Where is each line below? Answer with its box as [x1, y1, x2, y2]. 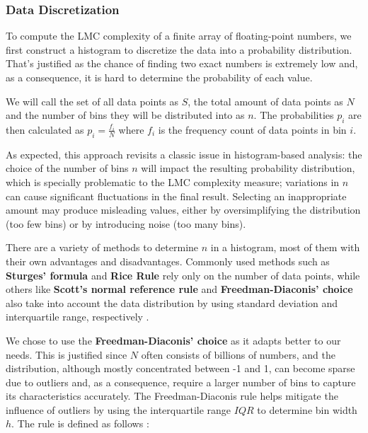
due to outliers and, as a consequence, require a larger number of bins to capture [6, 374, 356, 389]
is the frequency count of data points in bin [158, 122, 347, 137]
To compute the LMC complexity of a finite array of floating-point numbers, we [6, 28, 352, 43]
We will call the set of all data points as [6, 93, 179, 108]
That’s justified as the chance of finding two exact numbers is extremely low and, [6, 56, 358, 71]
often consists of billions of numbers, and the [141, 347, 335, 362]
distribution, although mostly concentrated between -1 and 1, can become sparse [6, 361, 355, 376]
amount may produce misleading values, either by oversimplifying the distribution [6, 202, 361, 217]
